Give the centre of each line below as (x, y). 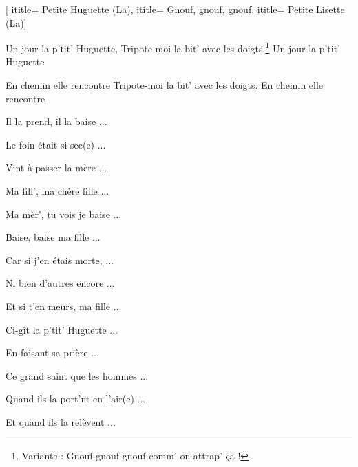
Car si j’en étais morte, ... (60, 260)
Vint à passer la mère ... (56, 167)
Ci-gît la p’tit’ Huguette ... (62, 329)
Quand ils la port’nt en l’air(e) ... (76, 399)
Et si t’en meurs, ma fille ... (64, 306)
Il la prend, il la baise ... (56, 121)
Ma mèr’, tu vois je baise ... (64, 214)
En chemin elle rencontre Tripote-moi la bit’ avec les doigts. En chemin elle (165, 85)
